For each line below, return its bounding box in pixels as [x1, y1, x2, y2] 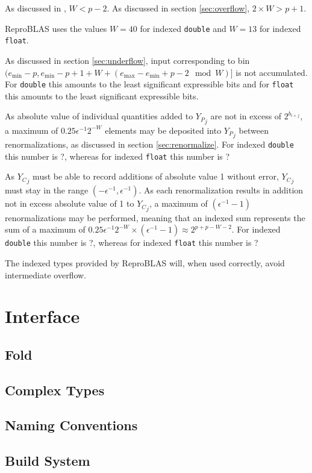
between [239, 124, 269, 136]
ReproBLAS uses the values [5, 22, 107, 34]
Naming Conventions [5, 416, 138, 434]
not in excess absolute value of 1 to [5, 197, 134, 210]
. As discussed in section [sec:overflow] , [107, 2, 250, 14]
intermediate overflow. [5, 268, 87, 281]
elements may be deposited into [105, 124, 222, 136]
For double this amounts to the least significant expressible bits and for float [5, 78, 294, 90]
